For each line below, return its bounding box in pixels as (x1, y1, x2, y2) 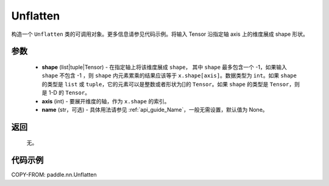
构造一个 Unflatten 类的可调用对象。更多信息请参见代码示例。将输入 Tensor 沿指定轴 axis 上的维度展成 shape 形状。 (11, 30, 309, 38)
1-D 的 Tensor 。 (48, 89, 91, 97)
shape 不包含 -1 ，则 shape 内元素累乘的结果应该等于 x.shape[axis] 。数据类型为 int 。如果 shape (41, 72, 297, 79)
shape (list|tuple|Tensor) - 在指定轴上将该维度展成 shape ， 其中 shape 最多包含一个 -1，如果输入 (41, 63, 288, 71)
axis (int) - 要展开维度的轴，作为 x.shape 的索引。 (41, 97, 170, 105)
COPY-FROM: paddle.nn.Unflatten (11, 171, 97, 179)
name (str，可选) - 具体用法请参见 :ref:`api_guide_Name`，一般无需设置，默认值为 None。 (41, 106, 268, 113)
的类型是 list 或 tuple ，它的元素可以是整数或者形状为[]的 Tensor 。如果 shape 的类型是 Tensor (41, 80, 289, 88)
